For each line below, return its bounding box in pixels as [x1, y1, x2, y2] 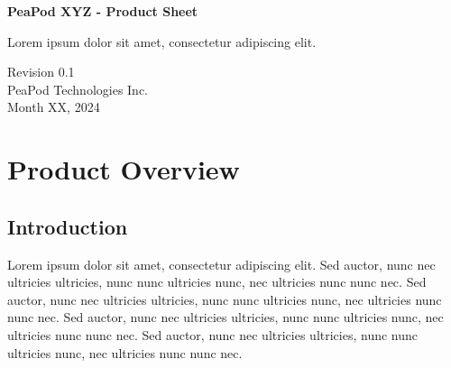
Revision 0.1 [7, 62, 75, 81]
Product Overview [7, 151, 240, 188]
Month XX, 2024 [7, 97, 100, 116]
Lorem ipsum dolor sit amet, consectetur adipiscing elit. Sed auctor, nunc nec [7, 254, 436, 273]
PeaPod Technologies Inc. [7, 79, 149, 98]
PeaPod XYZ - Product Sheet [7, 2, 198, 20]
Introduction [7, 212, 128, 240]
